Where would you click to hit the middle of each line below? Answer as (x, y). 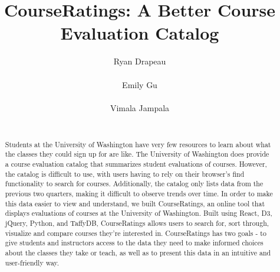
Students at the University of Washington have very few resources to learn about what (138, 144)
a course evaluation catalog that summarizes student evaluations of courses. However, (136, 163)
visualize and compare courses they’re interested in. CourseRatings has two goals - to (136, 233)
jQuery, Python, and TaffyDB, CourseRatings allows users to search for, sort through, (137, 223)
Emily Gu (140, 84)
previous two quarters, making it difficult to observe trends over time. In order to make (139, 193)
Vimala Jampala (140, 107)
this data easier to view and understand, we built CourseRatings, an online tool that (135, 203)
